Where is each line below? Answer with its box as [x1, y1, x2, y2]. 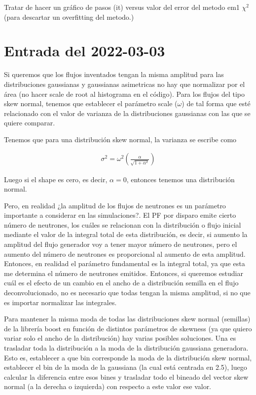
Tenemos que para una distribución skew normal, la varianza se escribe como [4, 134, 237, 144]
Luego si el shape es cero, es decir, [4, 174, 108, 184]
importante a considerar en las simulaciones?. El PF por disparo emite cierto [4, 210, 236, 220]
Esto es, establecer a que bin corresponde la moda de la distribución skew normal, [4, 352, 252, 362]
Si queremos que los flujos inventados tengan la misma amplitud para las [4, 69, 224, 79]
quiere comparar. [4, 118, 55, 128]
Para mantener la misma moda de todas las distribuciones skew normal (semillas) [4, 314, 251, 324]
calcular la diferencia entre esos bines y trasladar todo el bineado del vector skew [4, 371, 249, 382]
